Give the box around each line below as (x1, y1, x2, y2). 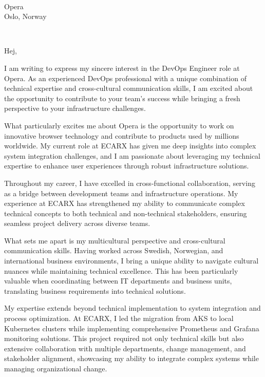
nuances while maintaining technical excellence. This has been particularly (4, 265, 238, 276)
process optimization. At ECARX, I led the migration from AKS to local (4, 313, 234, 324)
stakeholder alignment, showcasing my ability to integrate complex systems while (4, 353, 259, 364)
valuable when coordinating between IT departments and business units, (4, 275, 232, 286)
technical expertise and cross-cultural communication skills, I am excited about (4, 83, 253, 93)
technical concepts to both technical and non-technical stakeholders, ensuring (4, 208, 247, 218)
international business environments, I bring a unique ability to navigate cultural (4, 255, 259, 266)
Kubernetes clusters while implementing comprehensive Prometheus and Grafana (4, 323, 259, 333)
